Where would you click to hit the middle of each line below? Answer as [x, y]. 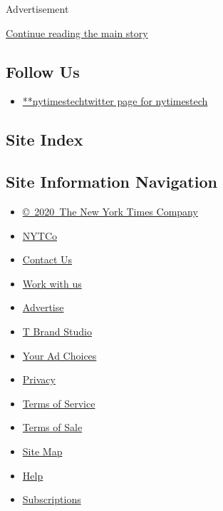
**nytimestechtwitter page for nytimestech [115, 101]
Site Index [45, 140]
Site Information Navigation [111, 182]
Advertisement [37, 9]
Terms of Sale [52, 427]
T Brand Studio [57, 331]
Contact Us [47, 259]
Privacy [39, 379]
